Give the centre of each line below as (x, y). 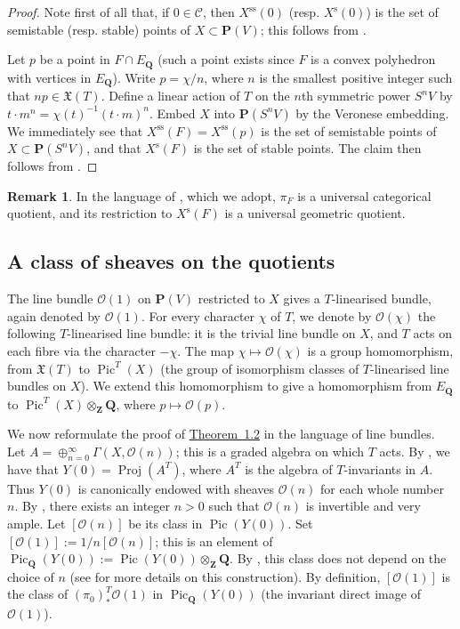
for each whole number (382, 488)
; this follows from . (313, 29)
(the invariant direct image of (341, 594)
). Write (134, 77)
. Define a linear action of (170, 96)
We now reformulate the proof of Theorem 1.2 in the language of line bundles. (221, 434)
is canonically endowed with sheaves (176, 488)
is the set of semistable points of (349, 130)
